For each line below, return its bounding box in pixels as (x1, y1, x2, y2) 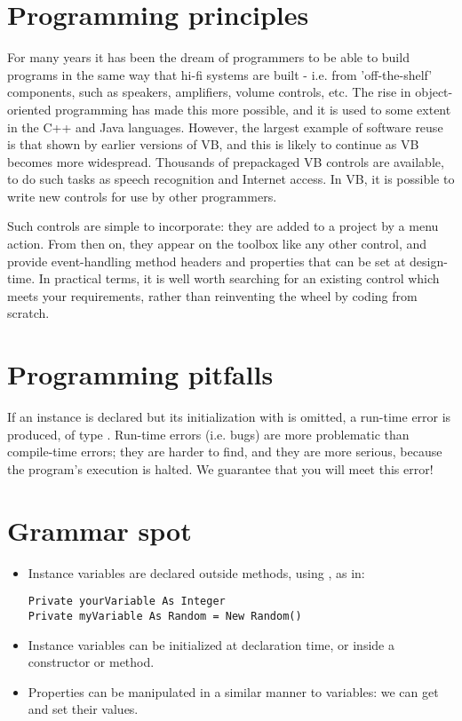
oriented (7, 99, 52, 118)
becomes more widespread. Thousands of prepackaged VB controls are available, (7, 152, 444, 170)
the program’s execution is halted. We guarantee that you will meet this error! (7, 459, 434, 478)
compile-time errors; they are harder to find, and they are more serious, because (7, 442, 442, 461)
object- (415, 83, 453, 101)
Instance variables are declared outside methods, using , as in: (28, 563, 365, 582)
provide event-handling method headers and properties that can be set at (7, 251, 406, 270)
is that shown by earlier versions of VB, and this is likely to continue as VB (7, 135, 419, 154)
